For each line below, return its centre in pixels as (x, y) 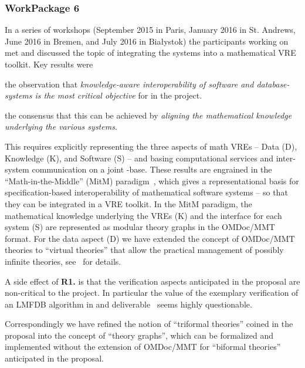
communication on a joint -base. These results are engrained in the (152, 169)
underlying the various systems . (61, 126)
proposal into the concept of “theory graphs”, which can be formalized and (139, 335)
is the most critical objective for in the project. (118, 95)
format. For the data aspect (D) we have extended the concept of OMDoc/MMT (150, 238)
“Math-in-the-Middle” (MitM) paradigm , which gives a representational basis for (152, 180)
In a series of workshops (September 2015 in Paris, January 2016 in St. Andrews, (150, 30)
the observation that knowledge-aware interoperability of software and (129, 84)
